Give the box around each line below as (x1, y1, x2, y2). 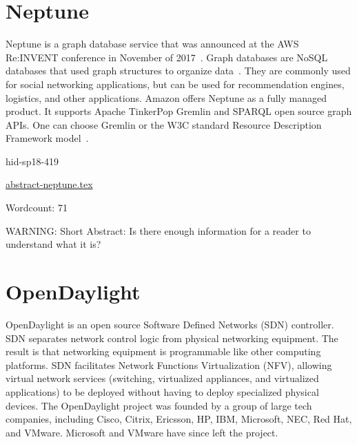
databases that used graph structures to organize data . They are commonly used (6, 63, 351, 78)
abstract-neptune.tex (6, 177, 93, 191)
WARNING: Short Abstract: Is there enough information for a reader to (6, 223, 311, 237)
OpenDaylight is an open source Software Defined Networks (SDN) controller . (6, 317, 334, 331)
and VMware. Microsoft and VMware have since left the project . (6, 425, 278, 439)
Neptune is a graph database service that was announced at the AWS (6, 36, 299, 51)
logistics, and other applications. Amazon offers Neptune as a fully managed (6, 90, 327, 105)
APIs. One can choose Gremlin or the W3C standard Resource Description (6, 117, 322, 131)
